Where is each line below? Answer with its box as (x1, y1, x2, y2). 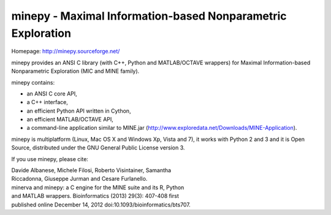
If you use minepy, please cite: (11, 155, 89, 162)
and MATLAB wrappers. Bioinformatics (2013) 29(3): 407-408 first (11, 192, 179, 200)
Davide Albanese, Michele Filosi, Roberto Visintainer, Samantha (11, 167, 172, 174)
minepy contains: (11, 78, 55, 86)
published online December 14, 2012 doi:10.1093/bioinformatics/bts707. (11, 201, 191, 208)
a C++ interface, (26, 99, 69, 106)
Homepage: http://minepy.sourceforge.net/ (11, 48, 120, 55)
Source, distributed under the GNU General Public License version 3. (11, 144, 185, 151)
